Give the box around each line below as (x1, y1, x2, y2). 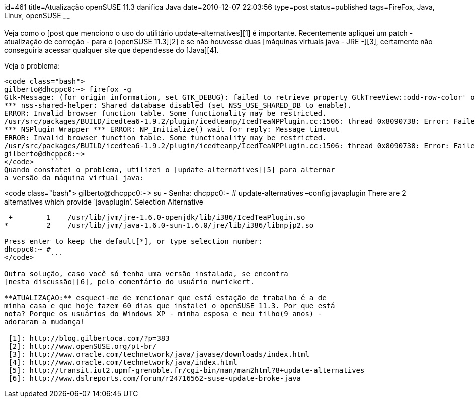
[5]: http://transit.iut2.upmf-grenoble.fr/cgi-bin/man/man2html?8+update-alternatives (8, 366, 365, 374)
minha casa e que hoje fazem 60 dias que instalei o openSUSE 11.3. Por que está (4, 301, 335, 310)
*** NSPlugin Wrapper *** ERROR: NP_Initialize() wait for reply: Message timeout (4, 125, 339, 133)
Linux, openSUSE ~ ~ (4, 11, 71, 22)
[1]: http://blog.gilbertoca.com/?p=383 (8, 333, 170, 342)
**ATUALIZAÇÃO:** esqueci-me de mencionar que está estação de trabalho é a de (4, 293, 327, 302)
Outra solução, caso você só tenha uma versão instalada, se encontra (4, 269, 288, 278)
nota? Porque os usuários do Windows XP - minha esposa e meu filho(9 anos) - (4, 309, 323, 318)
